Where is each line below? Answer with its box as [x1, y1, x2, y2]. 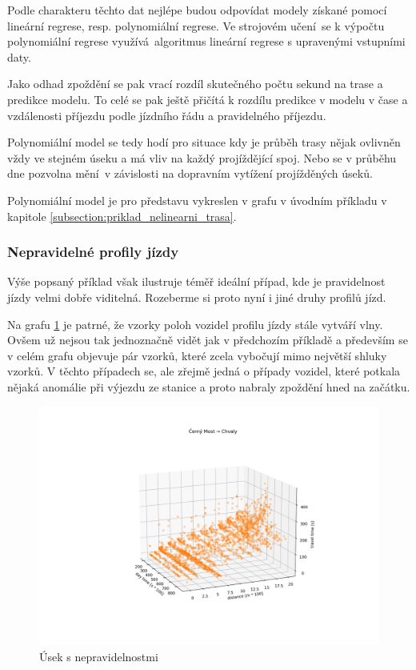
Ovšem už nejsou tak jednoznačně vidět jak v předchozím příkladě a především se [7, 331, 408, 348]
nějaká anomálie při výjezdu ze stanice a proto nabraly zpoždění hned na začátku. [7, 378, 410, 395]
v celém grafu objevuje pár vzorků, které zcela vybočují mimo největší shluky [7, 347, 387, 363]
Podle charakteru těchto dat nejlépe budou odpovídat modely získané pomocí [7, 2, 387, 18]
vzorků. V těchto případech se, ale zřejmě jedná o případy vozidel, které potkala [7, 363, 401, 379]
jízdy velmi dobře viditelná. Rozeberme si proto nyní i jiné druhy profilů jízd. [7, 288, 386, 305]
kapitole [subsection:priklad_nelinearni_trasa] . [7, 207, 237, 224]
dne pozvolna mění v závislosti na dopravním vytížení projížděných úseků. [7, 165, 373, 182]
